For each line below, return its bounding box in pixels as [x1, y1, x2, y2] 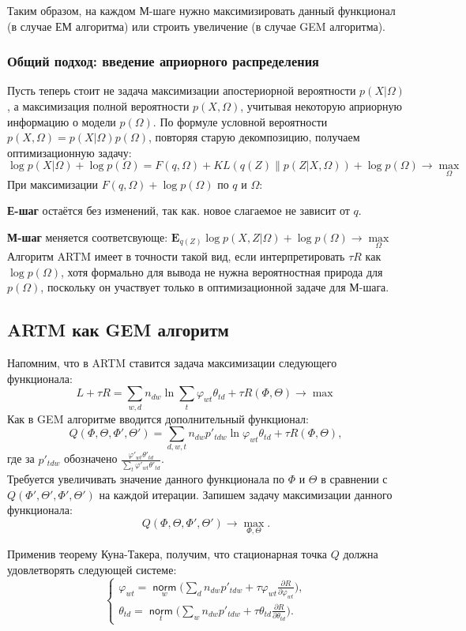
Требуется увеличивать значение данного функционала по [7, 471, 285, 486]
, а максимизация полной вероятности [7, 98, 190, 114]
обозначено [63, 450, 118, 467]
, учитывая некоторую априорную [240, 98, 403, 114]
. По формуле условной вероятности [152, 113, 328, 130]
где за [7, 450, 35, 467]
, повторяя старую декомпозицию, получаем [148, 129, 360, 145]
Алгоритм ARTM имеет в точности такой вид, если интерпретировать [7, 248, 345, 264]
